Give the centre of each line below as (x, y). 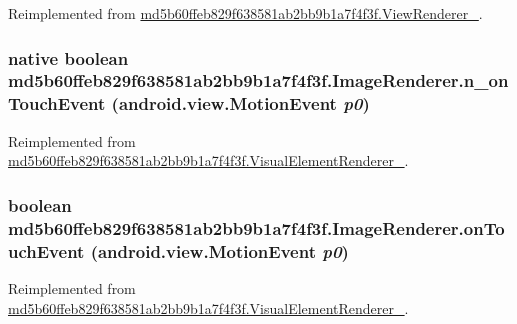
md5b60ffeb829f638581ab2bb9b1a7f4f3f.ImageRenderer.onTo (256, 227)
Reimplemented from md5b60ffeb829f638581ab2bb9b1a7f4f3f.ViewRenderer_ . (245, 13)
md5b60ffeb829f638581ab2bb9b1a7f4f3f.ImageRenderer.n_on (258, 80)
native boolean (68, 57)
